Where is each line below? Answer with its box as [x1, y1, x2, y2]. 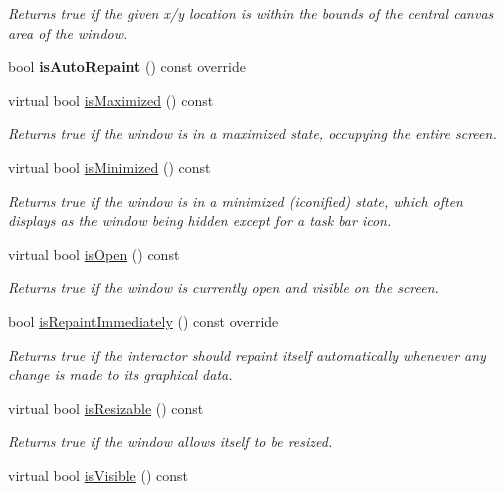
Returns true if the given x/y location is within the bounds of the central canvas [8, 3, 494, 23]
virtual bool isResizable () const [8, 397, 204, 418]
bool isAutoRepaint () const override [8, 56, 246, 77]
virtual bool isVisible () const [8, 464, 188, 485]
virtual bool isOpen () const [8, 243, 180, 264]
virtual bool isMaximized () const [8, 89, 214, 110]
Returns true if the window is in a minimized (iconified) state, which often [8, 190, 463, 211]
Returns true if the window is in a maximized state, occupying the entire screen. [8, 123, 497, 144]
